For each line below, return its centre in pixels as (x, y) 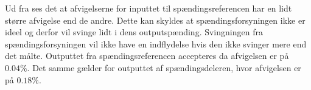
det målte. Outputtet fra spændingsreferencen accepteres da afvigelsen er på (147, 56)
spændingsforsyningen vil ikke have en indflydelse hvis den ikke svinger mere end (156, 43)
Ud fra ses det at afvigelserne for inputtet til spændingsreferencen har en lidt (149, 8)
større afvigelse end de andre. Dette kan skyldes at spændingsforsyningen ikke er (155, 20)
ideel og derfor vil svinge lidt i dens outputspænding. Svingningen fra (134, 32)
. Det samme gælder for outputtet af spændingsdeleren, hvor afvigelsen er (164, 67)
